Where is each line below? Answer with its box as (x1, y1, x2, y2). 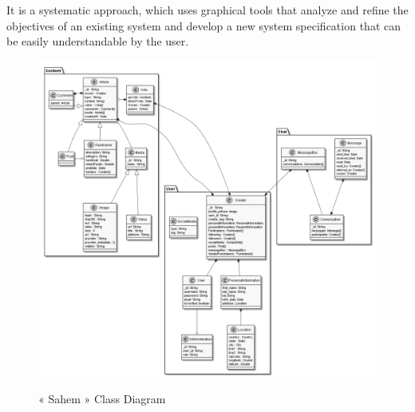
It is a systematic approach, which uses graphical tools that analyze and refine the (6, 2, 409, 18)
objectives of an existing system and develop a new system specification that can (6, 17, 401, 34)
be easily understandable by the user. (6, 33, 189, 50)
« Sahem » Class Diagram (38, 390, 166, 407)
